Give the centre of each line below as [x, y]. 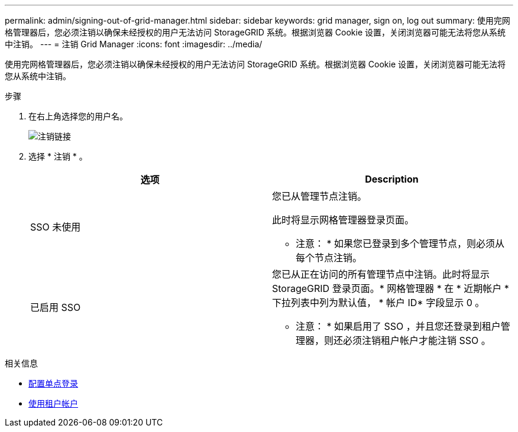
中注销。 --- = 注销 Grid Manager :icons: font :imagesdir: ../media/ [134, 44]
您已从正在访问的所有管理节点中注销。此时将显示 [381, 274]
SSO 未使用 [56, 227]
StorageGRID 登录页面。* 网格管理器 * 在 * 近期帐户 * [391, 288]
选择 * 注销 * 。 [58, 156]
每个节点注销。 [329, 258]
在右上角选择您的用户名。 [78, 116]
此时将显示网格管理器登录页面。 [343, 220]
